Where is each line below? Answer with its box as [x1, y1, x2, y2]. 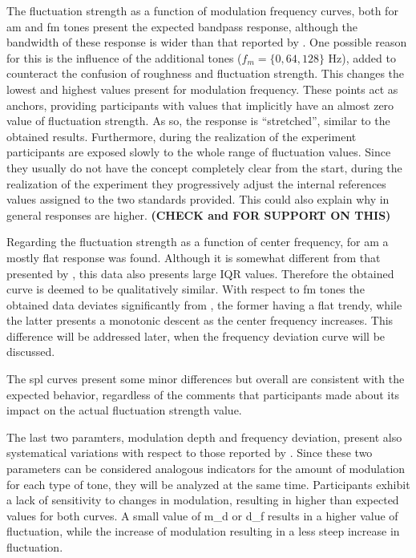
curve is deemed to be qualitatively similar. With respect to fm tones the [6, 281, 365, 297]
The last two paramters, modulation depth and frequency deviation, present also [6, 428, 402, 445]
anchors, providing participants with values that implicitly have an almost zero [6, 96, 394, 113]
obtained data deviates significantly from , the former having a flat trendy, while [6, 296, 402, 313]
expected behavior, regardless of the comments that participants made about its [6, 386, 400, 402]
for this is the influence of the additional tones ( [6, 49, 242, 66]
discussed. [6, 343, 55, 360]
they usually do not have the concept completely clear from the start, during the [6, 159, 402, 176]
